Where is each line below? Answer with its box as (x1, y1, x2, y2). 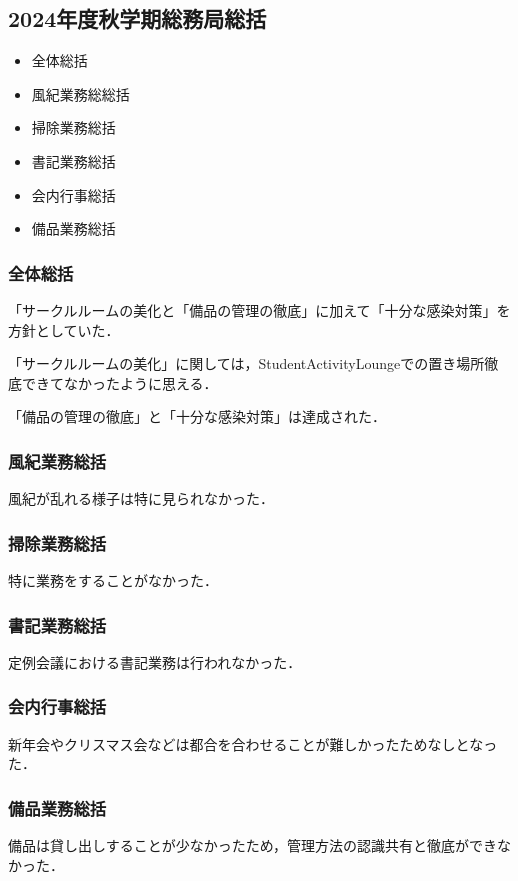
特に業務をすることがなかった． (8, 569, 218, 590)
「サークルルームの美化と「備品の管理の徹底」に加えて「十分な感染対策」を (8, 299, 511, 320)
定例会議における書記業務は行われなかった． (8, 651, 302, 672)
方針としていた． (8, 319, 120, 340)
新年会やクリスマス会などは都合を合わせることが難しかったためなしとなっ (8, 733, 498, 754)
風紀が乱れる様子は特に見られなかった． (8, 488, 274, 509)
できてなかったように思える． (21, 372, 218, 393)
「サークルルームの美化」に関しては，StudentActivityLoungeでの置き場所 (8, 353, 485, 374)
